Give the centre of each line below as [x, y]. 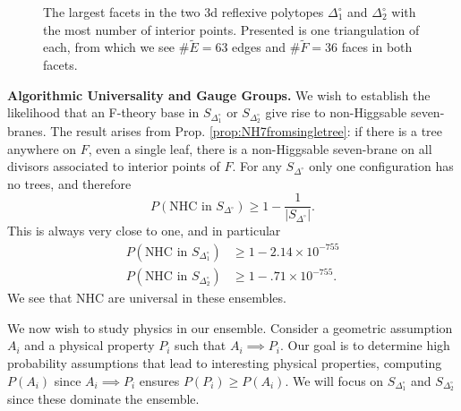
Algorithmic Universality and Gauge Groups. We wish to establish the [219, 94]
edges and [259, 47]
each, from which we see [109, 47]
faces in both [377, 47]
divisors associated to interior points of [114, 166]
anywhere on [42, 148]
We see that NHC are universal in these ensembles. [147, 298]
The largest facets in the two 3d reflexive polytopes [184, 12]
